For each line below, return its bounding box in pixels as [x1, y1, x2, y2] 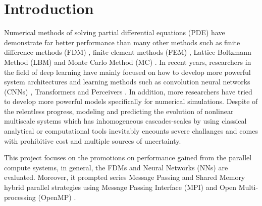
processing [4, 191, 36, 202]
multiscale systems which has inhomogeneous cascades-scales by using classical [4, 116, 247, 126]
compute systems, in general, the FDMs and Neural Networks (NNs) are [4, 162, 228, 172]
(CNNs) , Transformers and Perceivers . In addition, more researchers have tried [4, 86, 252, 96]
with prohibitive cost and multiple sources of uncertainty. [4, 135, 181, 146]
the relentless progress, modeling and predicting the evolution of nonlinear [4, 106, 234, 116]
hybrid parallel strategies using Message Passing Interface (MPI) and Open [4, 182, 236, 192]
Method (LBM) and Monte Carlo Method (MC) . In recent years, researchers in [4, 56, 251, 67]
